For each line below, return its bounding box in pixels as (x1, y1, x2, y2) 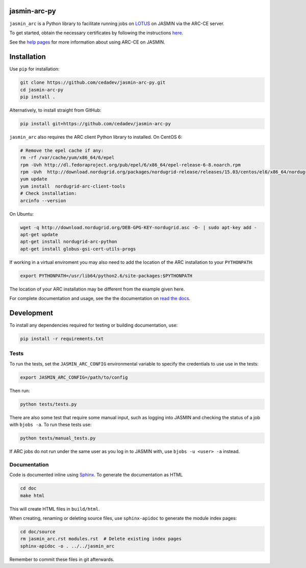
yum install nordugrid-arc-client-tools (20, 183, 125, 189)
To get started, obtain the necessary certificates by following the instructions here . (9, 30, 184, 36)
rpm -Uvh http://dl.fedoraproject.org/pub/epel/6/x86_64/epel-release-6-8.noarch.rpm (20, 162, 241, 168)
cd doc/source (20, 529, 56, 534)
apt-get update (20, 232, 58, 237)
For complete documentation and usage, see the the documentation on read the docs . (9, 296, 191, 302)
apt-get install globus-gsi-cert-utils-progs (20, 246, 136, 252)
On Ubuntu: (9, 211, 34, 217)
